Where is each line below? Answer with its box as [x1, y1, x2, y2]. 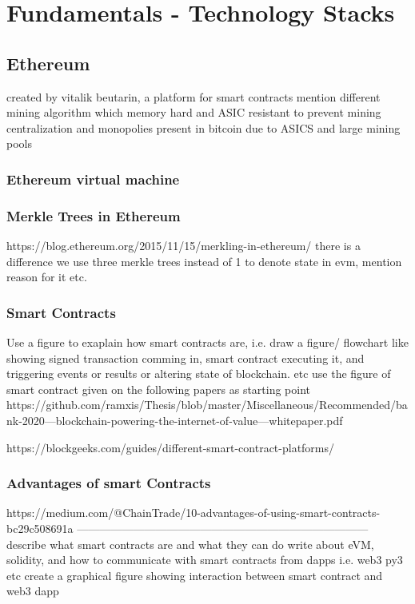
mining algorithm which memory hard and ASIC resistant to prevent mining [6, 104, 381, 121]
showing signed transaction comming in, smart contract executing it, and [6, 349, 365, 366]
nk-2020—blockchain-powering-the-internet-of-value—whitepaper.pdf [6, 411, 343, 428]
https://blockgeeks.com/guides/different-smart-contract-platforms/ [6, 439, 335, 455]
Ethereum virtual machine [6, 169, 180, 189]
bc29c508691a [6, 519, 74, 536]
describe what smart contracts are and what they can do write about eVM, [6, 535, 374, 552]
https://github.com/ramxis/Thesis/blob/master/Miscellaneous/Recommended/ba [6, 396, 408, 413]
